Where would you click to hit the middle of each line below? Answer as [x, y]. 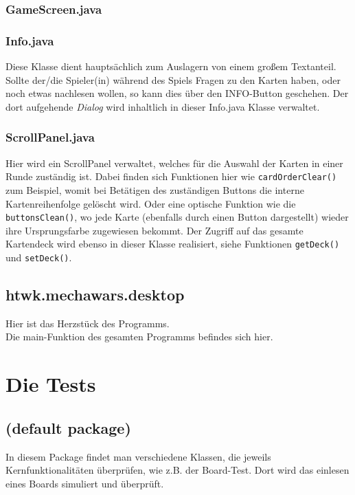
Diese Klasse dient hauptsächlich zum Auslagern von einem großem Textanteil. [171, 66]
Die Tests [51, 384]
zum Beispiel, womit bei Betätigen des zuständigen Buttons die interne [155, 189]
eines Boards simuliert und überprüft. [85, 483]
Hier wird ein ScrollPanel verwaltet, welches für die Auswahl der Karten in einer [174, 163]
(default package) [68, 427]
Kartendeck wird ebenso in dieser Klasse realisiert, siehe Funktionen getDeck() [173, 244]
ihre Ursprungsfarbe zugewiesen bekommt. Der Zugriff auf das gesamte [154, 230]
